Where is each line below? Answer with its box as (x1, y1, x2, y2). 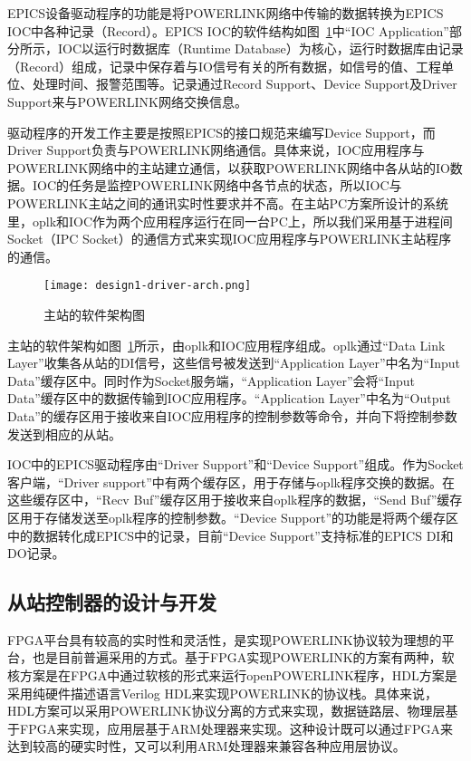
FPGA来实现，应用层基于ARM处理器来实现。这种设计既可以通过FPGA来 (19, 718, 453, 737)
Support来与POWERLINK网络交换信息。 (7, 92, 247, 111)
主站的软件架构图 (43, 304, 145, 323)
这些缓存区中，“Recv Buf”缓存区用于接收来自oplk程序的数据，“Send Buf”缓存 (7, 490, 463, 509)
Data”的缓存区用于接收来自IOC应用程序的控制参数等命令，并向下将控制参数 (7, 406, 457, 425)
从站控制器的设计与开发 (7, 588, 216, 616)
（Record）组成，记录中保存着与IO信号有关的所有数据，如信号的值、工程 (7, 56, 441, 75)
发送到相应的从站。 (7, 424, 121, 443)
